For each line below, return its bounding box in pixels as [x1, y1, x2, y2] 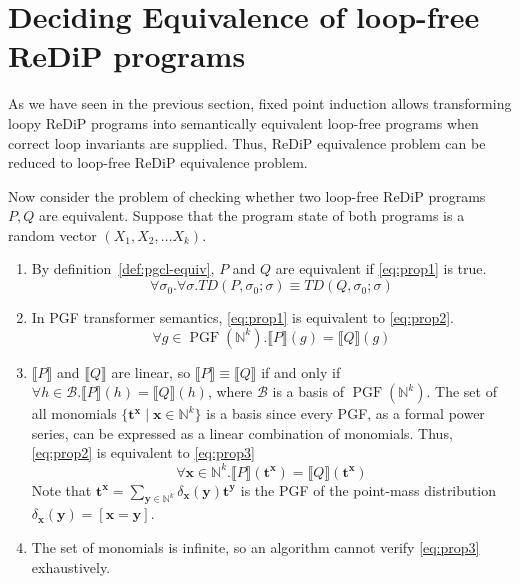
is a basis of [272, 381, 344, 402]
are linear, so [111, 361, 191, 382]
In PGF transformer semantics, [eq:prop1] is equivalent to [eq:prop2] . [31, 307, 455, 328]
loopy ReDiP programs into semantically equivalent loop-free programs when [8, 112, 479, 133]
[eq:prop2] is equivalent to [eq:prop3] [31, 442, 255, 463]
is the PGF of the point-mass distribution [240, 479, 496, 500]
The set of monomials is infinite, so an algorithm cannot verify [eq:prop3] [31, 536, 480, 557]
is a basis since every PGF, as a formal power [206, 403, 485, 424]
